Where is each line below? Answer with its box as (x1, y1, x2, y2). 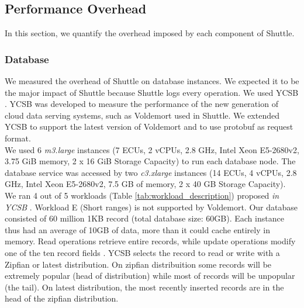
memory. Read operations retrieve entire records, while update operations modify (5, 235, 296, 247)
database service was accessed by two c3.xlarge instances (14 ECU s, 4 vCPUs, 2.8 (5, 166, 297, 178)
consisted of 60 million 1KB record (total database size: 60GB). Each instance (5, 212, 284, 224)
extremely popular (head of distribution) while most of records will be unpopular (5, 269, 295, 282)
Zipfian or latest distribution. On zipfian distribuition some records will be (5, 258, 272, 270)
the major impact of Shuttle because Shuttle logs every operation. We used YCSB (5, 86, 299, 98)
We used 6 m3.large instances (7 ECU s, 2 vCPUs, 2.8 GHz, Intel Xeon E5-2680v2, (5, 143, 299, 155)
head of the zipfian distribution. (5, 292, 119, 304)
